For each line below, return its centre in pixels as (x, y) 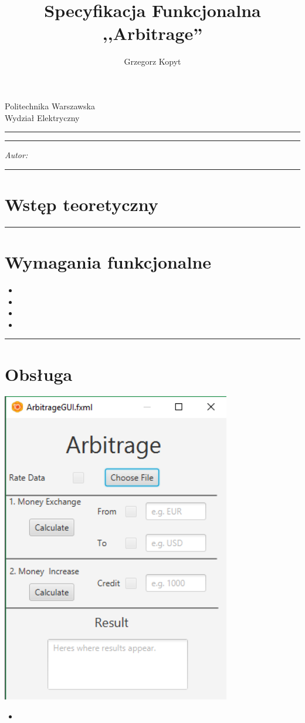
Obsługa (39, 374)
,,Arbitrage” (152, 33)
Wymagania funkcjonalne (108, 262)
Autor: (16, 155)
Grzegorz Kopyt (152, 61)
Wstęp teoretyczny (82, 204)
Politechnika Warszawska (50, 106)
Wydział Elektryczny (42, 117)
